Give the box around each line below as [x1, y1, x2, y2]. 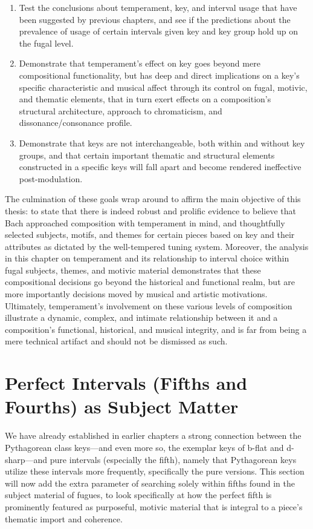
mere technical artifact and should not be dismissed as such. [5, 335, 228, 347]
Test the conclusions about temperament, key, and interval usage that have [19, 1, 297, 13]
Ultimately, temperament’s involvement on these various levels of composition [5, 299, 292, 312]
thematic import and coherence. [5, 512, 123, 525]
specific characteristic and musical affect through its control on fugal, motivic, [19, 80, 308, 93]
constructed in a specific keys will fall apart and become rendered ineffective [19, 160, 302, 173]
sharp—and [5, 453, 48, 465]
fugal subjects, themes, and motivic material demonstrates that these [5, 263, 261, 276]
